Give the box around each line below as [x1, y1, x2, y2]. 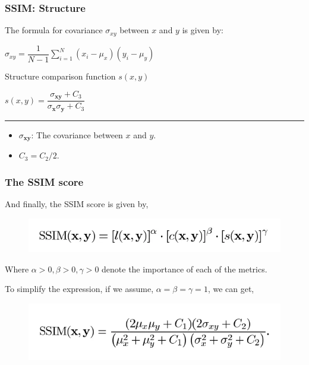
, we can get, [207, 283, 254, 295]
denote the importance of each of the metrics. [102, 262, 267, 275]
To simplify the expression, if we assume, [5, 283, 154, 295]
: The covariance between [31, 128, 123, 141]
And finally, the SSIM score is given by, [5, 197, 149, 210]
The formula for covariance [5, 24, 103, 36]
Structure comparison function [5, 70, 116, 82]
